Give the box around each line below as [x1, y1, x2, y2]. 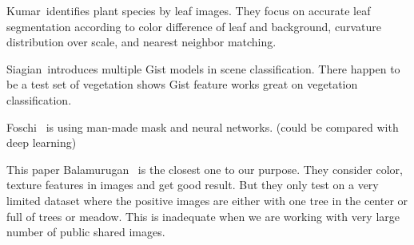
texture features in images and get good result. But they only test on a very [6, 176, 379, 193]
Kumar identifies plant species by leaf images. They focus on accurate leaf [6, 2, 371, 18]
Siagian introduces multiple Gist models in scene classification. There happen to [6, 60, 400, 77]
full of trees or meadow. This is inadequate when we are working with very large [6, 207, 400, 224]
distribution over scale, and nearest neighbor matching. [6, 34, 277, 50]
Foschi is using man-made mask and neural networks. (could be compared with [6, 118, 399, 135]
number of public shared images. [6, 223, 165, 240]
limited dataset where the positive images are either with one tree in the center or [6, 192, 408, 208]
